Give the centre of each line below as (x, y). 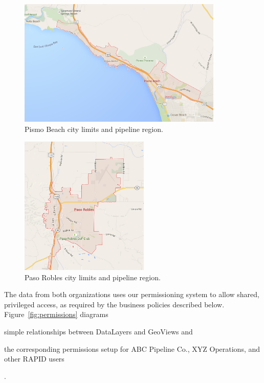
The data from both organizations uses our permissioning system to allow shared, (132, 294)
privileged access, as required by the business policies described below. (114, 304)
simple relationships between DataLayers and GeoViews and (98, 331)
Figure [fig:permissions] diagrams (56, 314)
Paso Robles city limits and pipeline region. (93, 277)
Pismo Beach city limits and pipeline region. (94, 129)
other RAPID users (34, 359)
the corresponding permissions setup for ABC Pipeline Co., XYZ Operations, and (132, 348)
